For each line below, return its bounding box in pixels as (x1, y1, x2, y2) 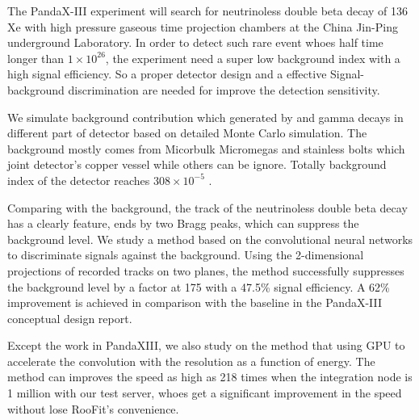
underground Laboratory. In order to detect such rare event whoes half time (7, 34, 383, 51)
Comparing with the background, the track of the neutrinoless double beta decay (7, 199, 408, 216)
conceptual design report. (7, 309, 132, 326)
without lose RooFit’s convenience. (7, 400, 179, 417)
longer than (7, 49, 65, 66)
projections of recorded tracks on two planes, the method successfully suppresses (7, 262, 404, 279)
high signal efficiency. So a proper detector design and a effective (7, 65, 327, 82)
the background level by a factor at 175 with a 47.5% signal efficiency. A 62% (7, 278, 390, 295)
